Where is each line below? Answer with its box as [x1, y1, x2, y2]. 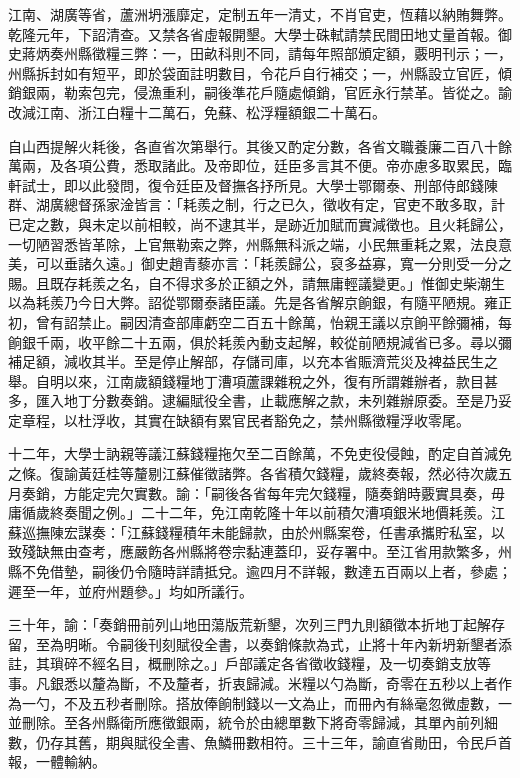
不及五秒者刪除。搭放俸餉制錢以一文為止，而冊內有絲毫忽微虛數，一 [63, 692, 512, 713]
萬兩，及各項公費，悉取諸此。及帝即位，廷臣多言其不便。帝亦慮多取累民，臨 [8, 155, 512, 176]
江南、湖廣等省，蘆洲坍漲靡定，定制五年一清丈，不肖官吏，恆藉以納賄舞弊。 [8, 4, 512, 24]
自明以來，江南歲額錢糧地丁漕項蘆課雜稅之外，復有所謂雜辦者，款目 [35, 370, 484, 391]
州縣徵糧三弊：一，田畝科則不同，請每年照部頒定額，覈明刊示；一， [63, 43, 512, 64]
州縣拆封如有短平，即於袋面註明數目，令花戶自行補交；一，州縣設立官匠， [8, 62, 498, 83]
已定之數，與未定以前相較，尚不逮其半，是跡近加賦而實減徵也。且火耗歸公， [8, 213, 512, 234]
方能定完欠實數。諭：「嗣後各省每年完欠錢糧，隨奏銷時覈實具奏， [63, 482, 491, 503]
